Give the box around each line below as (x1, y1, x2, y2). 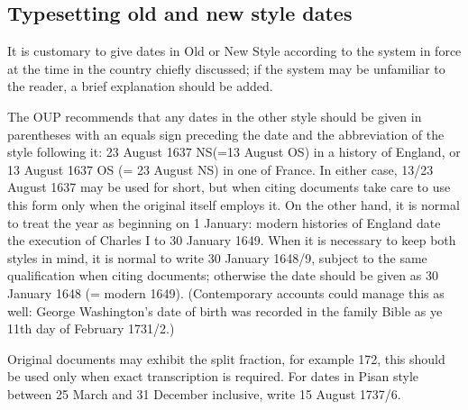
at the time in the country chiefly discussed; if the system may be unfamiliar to (7, 59, 445, 77)
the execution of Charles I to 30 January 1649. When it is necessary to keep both (7, 231, 456, 250)
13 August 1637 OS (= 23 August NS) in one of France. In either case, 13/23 (7, 159, 434, 178)
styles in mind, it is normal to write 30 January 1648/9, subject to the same (7, 248, 427, 267)
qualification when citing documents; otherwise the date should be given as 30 (7, 266, 438, 285)
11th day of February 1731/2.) (7, 319, 175, 338)
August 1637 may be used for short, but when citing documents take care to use (7, 178, 451, 196)
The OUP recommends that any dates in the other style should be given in (7, 106, 422, 125)
